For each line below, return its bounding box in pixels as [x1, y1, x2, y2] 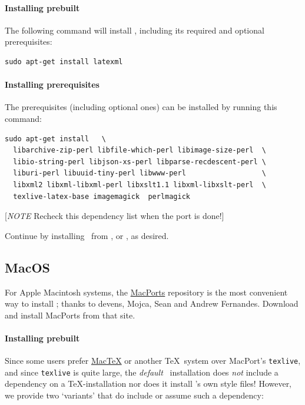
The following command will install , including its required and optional [5, 24, 264, 36]
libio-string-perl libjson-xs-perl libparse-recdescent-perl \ [13, 157, 266, 166]
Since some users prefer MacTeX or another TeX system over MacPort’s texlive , [5, 354, 301, 367]
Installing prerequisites [5, 78, 100, 91]
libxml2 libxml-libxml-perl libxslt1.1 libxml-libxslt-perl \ [13, 180, 266, 189]
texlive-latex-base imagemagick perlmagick [13, 192, 190, 201]
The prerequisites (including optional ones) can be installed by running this [5, 101, 277, 113]
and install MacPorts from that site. [5, 308, 135, 321]
